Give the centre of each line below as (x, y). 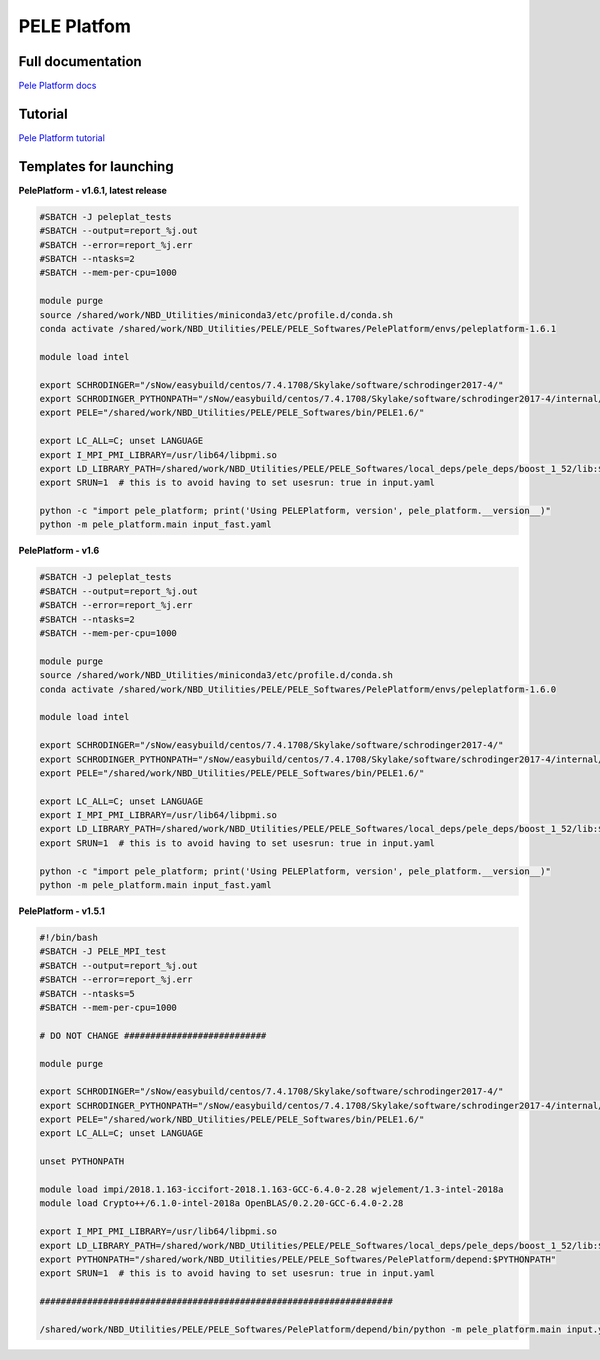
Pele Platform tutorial (61, 137)
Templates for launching (96, 166)
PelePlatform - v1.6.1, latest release (92, 190)
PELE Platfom (75, 26)
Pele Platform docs (57, 86)
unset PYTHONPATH (82, 1161)
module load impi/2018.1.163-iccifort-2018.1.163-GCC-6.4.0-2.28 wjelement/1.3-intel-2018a (271, 1189)
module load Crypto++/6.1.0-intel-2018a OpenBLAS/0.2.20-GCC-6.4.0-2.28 (221, 1203)
